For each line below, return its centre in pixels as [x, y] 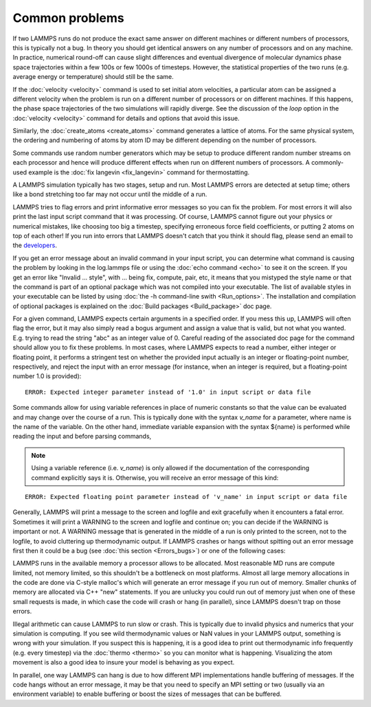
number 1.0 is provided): [47, 376]
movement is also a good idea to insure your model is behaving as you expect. [124, 662]
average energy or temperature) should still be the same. [93, 77]
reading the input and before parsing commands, [82, 437]
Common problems [68, 18]
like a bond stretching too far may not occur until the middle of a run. [110, 194]
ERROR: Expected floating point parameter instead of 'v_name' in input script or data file [186, 497]
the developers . [35, 245]
